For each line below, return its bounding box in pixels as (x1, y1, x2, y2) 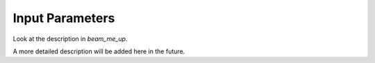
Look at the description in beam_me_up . (12, 35, 128, 43)
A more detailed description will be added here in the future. (12, 47, 185, 55)
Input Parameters (12, 10, 115, 26)
